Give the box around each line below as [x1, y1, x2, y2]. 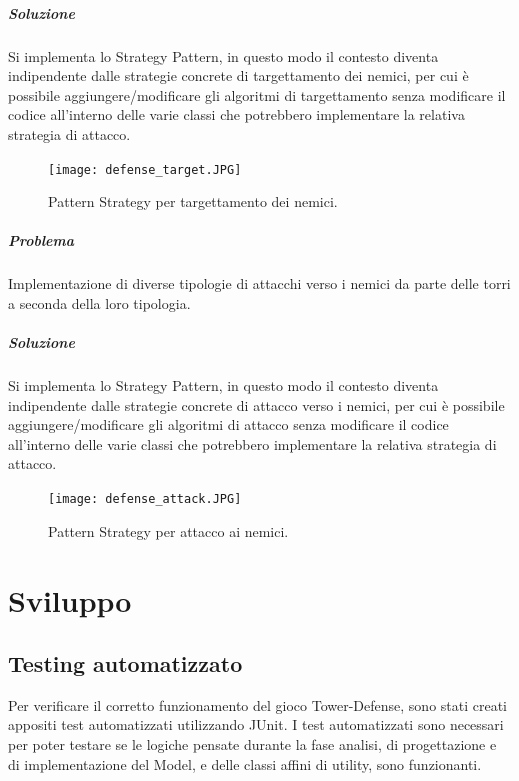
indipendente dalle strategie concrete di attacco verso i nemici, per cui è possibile [8, 394, 505, 415]
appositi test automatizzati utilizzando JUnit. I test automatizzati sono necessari [8, 714, 504, 735]
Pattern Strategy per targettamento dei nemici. [48, 191, 338, 212]
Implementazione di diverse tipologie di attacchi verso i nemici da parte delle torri [8, 273, 511, 294]
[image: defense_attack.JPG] [48, 492, 242, 507]
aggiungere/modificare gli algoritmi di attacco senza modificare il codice [8, 414, 449, 435]
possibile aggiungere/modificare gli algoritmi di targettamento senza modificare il [8, 84, 506, 105]
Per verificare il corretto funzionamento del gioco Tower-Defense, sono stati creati [8, 694, 508, 715]
